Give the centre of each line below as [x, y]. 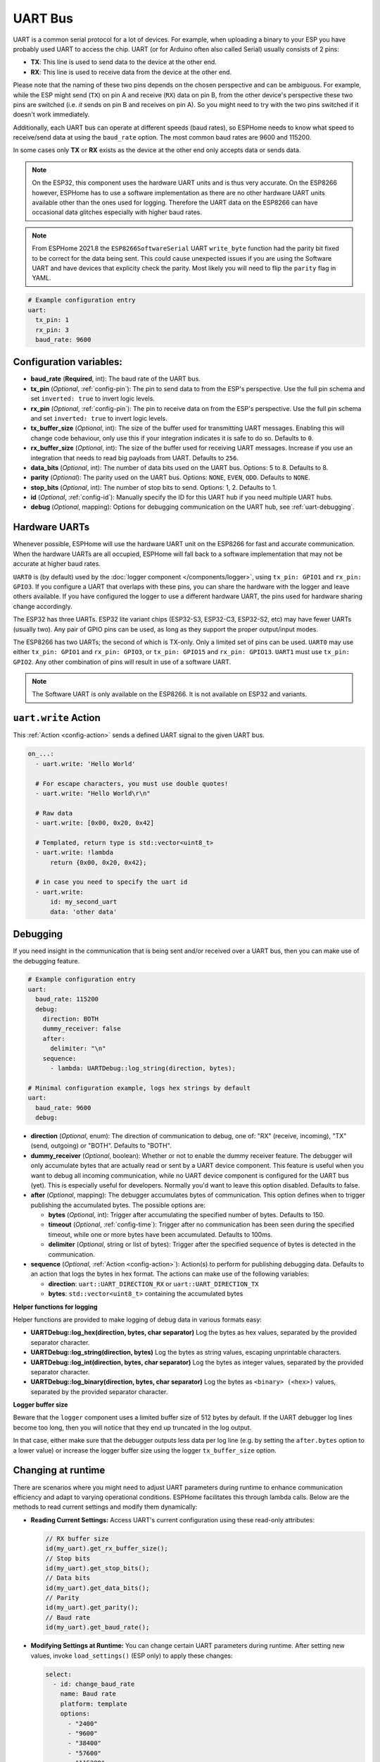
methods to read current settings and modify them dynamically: [105, 1507]
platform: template [94, 1704]
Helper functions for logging [55, 1307]
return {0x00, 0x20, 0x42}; [99, 862]
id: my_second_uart [84, 902]
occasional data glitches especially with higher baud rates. [117, 212]
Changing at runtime [59, 1471]
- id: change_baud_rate [94, 1684]
